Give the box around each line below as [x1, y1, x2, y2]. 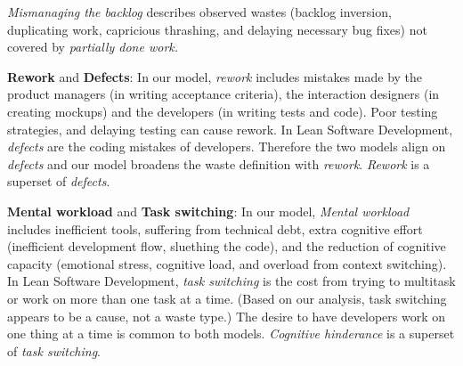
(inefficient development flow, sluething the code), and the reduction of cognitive [7, 237, 446, 256]
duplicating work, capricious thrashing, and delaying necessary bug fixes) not [7, 20, 427, 38]
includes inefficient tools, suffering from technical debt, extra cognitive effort [7, 219, 423, 238]
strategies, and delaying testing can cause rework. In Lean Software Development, [7, 119, 453, 138]
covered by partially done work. [7, 37, 179, 56]
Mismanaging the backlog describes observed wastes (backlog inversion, [7, 3, 392, 20]
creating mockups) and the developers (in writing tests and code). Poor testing [7, 102, 438, 120]
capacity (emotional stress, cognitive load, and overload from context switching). [7, 254, 447, 272]
